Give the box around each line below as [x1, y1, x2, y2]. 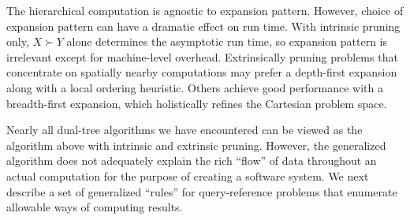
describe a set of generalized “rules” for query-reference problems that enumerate [6, 183, 397, 199]
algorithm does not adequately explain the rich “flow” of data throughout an [6, 152, 377, 169]
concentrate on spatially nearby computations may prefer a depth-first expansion [6, 64, 397, 80]
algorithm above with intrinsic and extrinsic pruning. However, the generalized [6, 136, 386, 153]
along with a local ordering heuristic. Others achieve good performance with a [6, 79, 383, 95]
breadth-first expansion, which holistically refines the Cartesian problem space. [6, 95, 387, 111]
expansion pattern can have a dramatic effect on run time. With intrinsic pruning [6, 17, 401, 34]
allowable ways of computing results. [6, 199, 183, 215]
